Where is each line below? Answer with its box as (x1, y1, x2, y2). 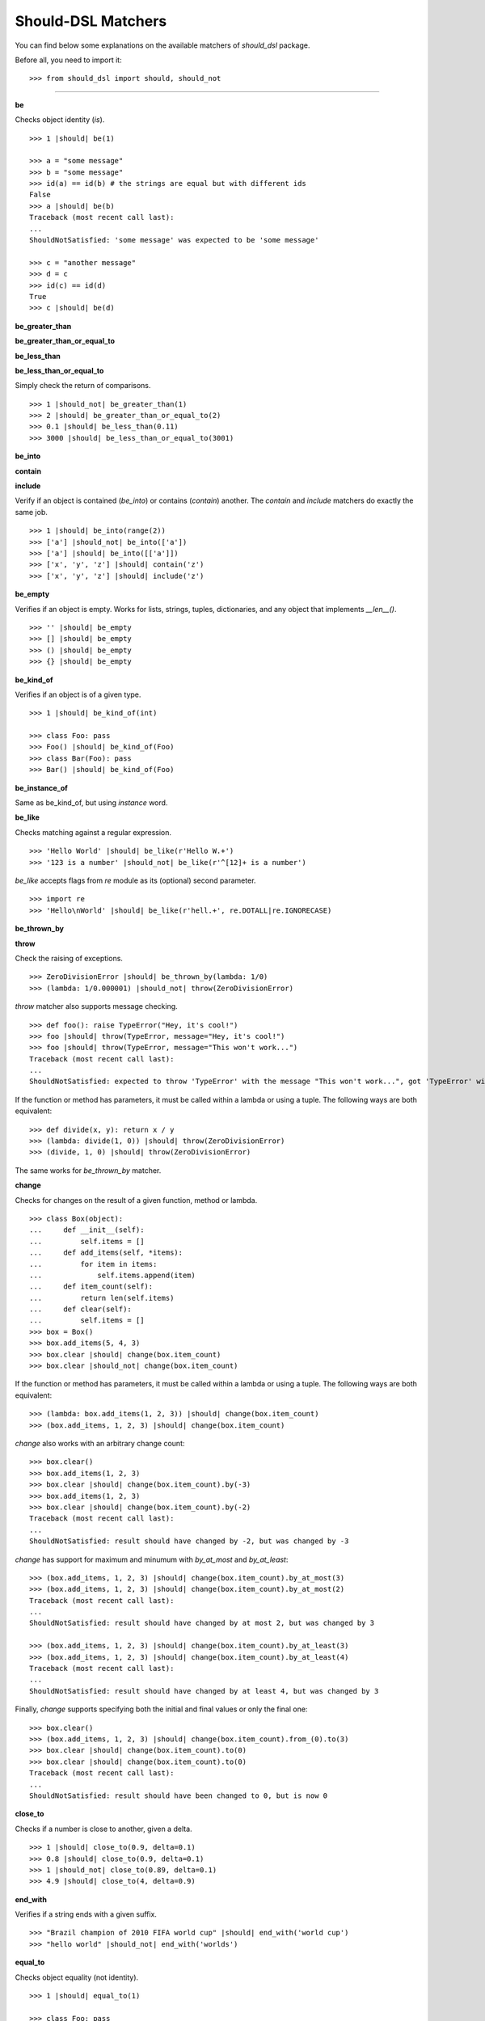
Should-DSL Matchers (15, 12, 167, 30)
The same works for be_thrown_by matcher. (15, 1165, 162, 1175)
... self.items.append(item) (29, 1270, 196, 1280)
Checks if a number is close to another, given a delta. (15, 1824, 193, 1833)
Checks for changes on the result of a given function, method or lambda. (15, 1195, 258, 1205)
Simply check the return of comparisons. (15, 381, 151, 390)
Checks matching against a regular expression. (15, 827, 172, 837)
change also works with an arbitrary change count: (15, 1439, 185, 1448)
